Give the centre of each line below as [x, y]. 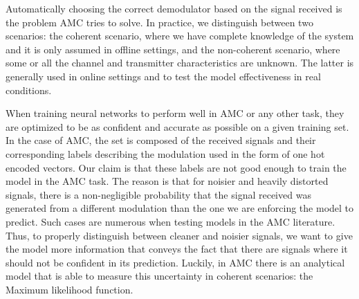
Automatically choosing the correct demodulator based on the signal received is [174, 8]
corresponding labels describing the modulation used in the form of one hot [165, 153]
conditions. [29, 90]
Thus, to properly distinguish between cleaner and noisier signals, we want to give [179, 235]
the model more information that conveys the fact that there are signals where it [177, 249]
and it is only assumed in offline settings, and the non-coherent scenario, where [173, 49]
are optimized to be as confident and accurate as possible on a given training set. [177, 126]
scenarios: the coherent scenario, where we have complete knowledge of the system [180, 36]
